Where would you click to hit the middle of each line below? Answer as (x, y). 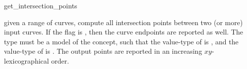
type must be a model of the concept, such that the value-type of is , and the (121, 41)
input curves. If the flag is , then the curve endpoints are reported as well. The (123, 32)
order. (60, 60)
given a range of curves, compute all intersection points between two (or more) (123, 22)
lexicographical (27, 60)
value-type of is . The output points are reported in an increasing (103, 51)
